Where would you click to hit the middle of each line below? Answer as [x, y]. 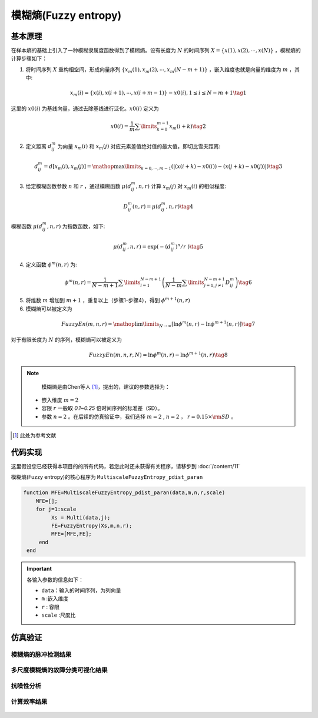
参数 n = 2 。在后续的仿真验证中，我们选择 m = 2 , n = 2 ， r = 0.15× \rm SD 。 [139, 416]
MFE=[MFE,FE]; [72, 534]
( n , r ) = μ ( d [147, 206]
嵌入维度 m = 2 [60, 400]
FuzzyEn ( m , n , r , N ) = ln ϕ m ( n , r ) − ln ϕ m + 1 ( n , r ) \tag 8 [158, 354]
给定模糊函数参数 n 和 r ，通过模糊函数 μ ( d [79, 186]
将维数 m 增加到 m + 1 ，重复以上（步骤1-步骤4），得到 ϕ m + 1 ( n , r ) [108, 300]
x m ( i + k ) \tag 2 [188, 127]
